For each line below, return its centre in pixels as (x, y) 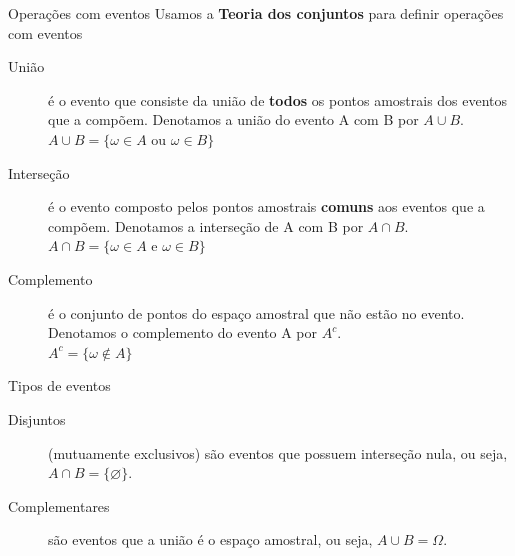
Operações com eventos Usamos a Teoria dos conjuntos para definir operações (256, 13)
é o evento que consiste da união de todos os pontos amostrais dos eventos (278, 99)
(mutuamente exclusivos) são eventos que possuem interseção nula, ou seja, (278, 452)
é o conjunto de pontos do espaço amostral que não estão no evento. (256, 312)
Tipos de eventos (59, 385)
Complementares (59, 505)
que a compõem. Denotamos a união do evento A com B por (233, 119)
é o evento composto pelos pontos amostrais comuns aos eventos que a (266, 206)
